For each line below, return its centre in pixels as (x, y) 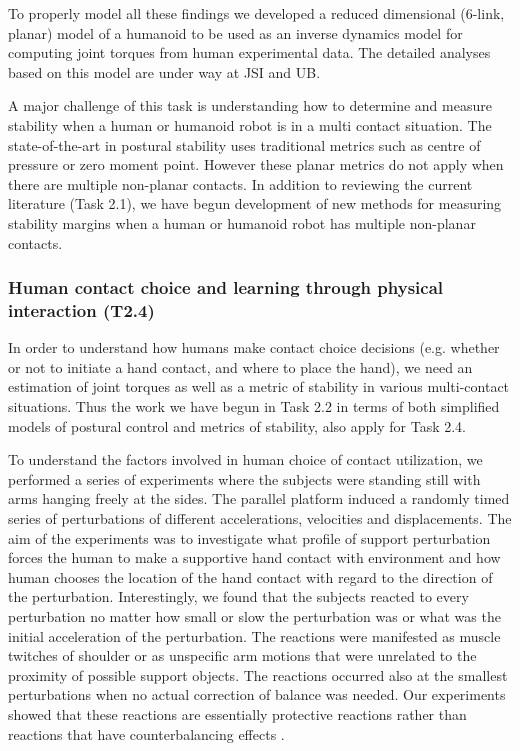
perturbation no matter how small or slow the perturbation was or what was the (254, 615)
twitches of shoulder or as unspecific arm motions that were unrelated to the (242, 655)
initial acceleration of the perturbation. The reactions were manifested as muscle (254, 635)
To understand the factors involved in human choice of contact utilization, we (245, 459)
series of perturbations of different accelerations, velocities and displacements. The (260, 518)
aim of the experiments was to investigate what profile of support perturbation (249, 537)
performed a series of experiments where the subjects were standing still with (244, 478)
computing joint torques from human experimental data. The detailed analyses (249, 52)
